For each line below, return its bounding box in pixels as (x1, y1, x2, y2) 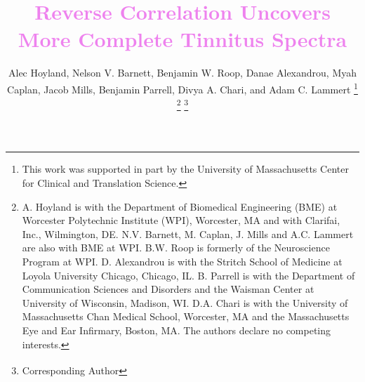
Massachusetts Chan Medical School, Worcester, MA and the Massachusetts (22, 309, 350, 324)
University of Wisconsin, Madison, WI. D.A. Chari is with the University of (22, 295, 348, 310)
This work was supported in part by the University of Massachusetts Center (22, 162, 349, 176)
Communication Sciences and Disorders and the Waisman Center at (22, 282, 314, 296)
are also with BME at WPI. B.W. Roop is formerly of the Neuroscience (22, 240, 330, 255)
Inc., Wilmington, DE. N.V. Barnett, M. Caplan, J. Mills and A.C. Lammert (22, 226, 354, 241)
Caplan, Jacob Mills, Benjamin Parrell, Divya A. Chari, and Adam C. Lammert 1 (7, 79, 358, 96)
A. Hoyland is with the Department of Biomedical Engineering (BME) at (22, 199, 338, 213)
